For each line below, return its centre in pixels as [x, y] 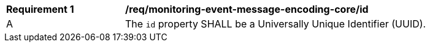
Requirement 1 [40, 9]
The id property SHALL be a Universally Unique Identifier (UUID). [276, 24]
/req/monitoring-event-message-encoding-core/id [247, 9]
